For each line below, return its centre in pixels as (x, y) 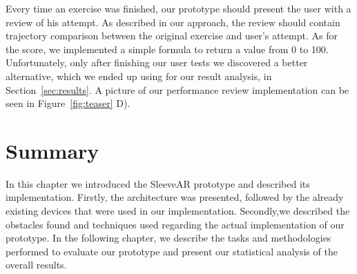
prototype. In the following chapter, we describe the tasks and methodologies (168, 238)
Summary (52, 150)
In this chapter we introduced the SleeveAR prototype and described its (158, 183)
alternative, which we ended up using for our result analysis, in (139, 76)
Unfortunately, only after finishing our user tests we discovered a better (157, 62)
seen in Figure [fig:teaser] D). (68, 103)
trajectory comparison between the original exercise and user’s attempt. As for (172, 36)
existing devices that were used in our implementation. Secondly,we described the (178, 211)
